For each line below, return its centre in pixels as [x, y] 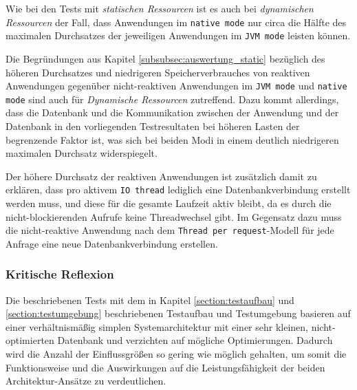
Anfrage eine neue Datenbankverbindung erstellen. [112, 243]
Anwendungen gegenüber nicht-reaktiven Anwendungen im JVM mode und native [176, 86]
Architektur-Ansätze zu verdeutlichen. [86, 381]
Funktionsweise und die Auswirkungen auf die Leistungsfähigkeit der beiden [165, 367]
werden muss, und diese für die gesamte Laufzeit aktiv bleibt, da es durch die [169, 203]
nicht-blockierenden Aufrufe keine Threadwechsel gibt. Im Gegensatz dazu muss [174, 216]
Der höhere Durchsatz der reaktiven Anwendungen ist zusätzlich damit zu [161, 176]
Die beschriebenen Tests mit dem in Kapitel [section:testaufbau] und [150, 300]
